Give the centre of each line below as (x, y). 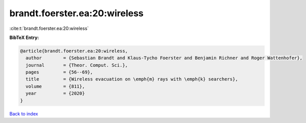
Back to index (24, 113)
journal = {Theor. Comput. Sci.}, (77, 65)
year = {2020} (55, 93)
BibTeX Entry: (24, 37)
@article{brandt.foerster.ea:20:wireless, (74, 51)
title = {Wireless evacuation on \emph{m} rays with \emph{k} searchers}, (132, 79)
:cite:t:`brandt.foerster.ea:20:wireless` (49, 28)
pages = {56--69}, (59, 72)
